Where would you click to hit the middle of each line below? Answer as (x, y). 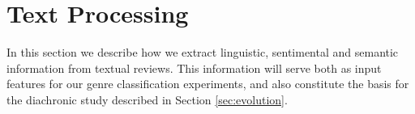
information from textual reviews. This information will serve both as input (194, 68)
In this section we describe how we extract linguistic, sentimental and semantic (203, 52)
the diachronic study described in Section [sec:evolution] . (147, 99)
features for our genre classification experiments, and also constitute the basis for (208, 84)
